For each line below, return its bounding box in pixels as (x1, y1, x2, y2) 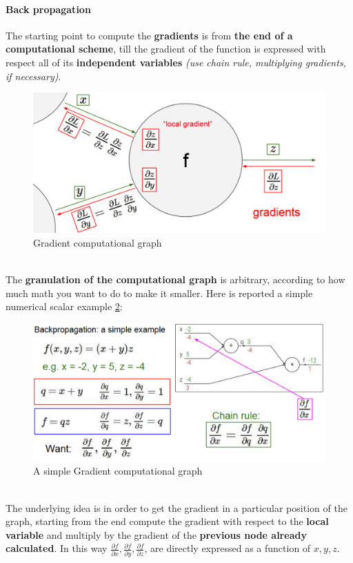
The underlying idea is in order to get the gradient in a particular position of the (6, 500, 347, 515)
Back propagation (6, 1, 91, 16)
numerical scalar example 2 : (6, 299, 123, 314)
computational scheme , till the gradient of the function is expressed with (6, 41, 326, 56)
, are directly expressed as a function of (144, 541, 311, 555)
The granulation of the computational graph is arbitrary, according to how (6, 272, 345, 287)
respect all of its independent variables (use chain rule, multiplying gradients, (6, 55, 346, 69)
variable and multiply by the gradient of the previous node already (6, 527, 307, 542)
